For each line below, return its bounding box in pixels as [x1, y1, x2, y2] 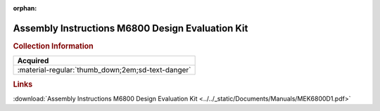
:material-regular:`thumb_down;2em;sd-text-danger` [17, 65, 191, 75]
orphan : [13, 4, 37, 12]
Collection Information [13, 41, 94, 51]
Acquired [17, 56, 49, 66]
